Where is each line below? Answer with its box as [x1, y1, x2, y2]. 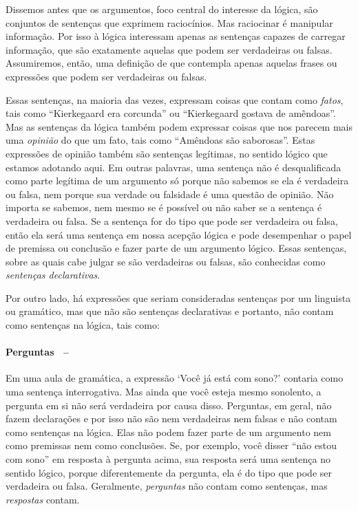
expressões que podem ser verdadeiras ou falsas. [6, 69, 207, 83]
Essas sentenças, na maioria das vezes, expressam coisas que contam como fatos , [6, 92, 344, 107]
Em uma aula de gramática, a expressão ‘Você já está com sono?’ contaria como [6, 371, 344, 385]
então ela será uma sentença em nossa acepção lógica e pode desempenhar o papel [6, 227, 352, 241]
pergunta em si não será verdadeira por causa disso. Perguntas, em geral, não [6, 398, 332, 412]
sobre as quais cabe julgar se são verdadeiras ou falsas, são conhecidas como [6, 254, 326, 268]
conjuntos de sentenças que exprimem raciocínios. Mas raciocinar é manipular [6, 15, 333, 30]
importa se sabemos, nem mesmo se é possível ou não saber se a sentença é [6, 200, 322, 215]
